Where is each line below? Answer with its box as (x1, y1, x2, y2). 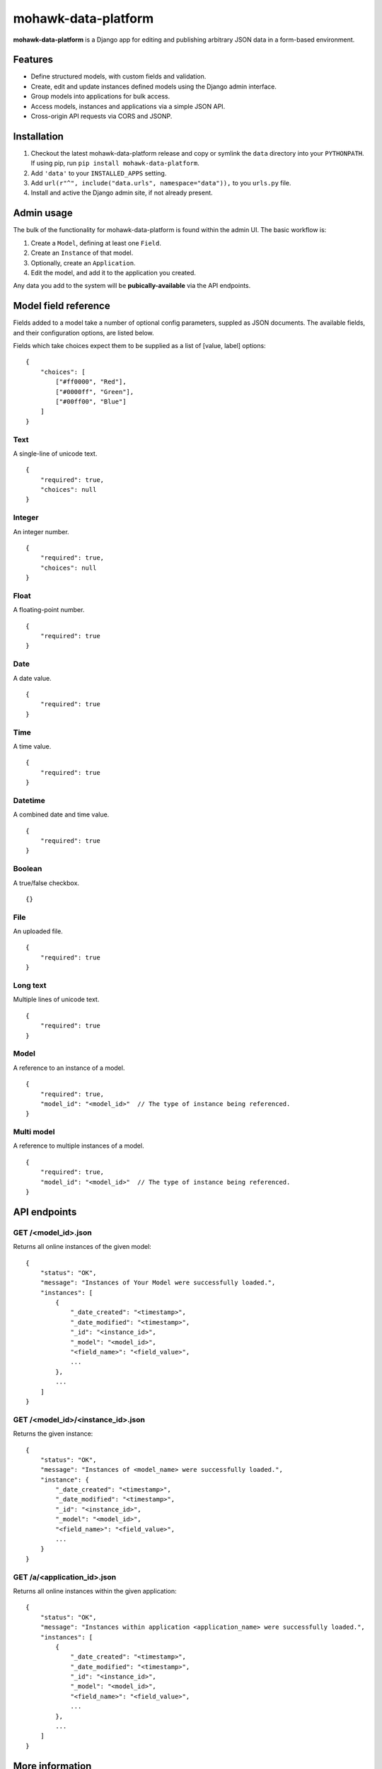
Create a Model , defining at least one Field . (30, 238, 162, 247)
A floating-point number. (13, 606, 85, 614)
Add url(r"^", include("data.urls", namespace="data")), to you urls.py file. (30, 179, 291, 188)
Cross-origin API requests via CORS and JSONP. (30, 112, 173, 120)
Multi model (13, 1127, 55, 1137)
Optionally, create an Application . (30, 258, 136, 267)
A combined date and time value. (13, 810, 110, 819)
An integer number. (13, 527, 70, 536)
